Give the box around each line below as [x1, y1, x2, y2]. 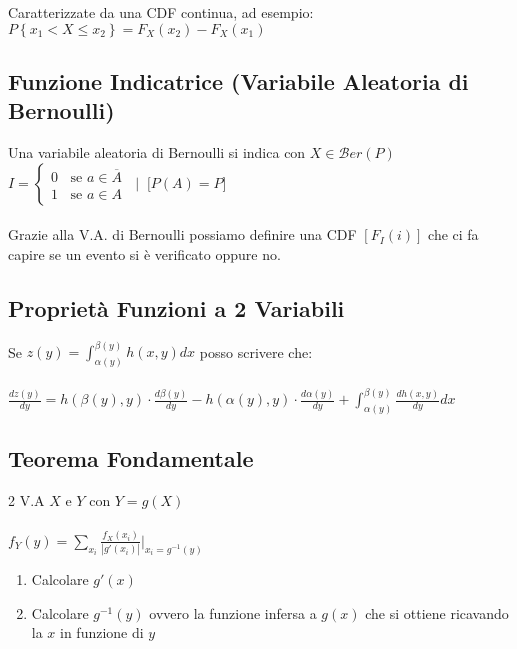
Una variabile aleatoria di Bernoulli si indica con [8, 142, 306, 163]
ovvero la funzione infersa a [149, 602, 317, 623]
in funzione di [60, 622, 144, 643]
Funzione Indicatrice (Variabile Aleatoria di [8, 65, 469, 96]
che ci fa [428, 224, 479, 245]
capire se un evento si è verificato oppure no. [8, 243, 281, 264]
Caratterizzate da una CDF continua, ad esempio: [8, 2, 314, 22]
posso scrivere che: [199, 341, 313, 362]
